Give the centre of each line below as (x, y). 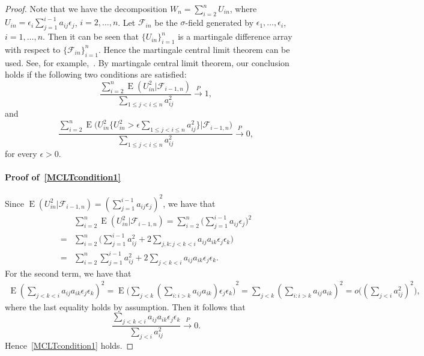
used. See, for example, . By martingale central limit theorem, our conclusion (147, 62)
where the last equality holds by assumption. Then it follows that (125, 306)
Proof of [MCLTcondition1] (63, 176)
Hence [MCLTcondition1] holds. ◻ (69, 345)
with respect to (33, 49)
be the (166, 22)
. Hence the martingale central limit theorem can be (194, 49)
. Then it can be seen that (91, 36)
